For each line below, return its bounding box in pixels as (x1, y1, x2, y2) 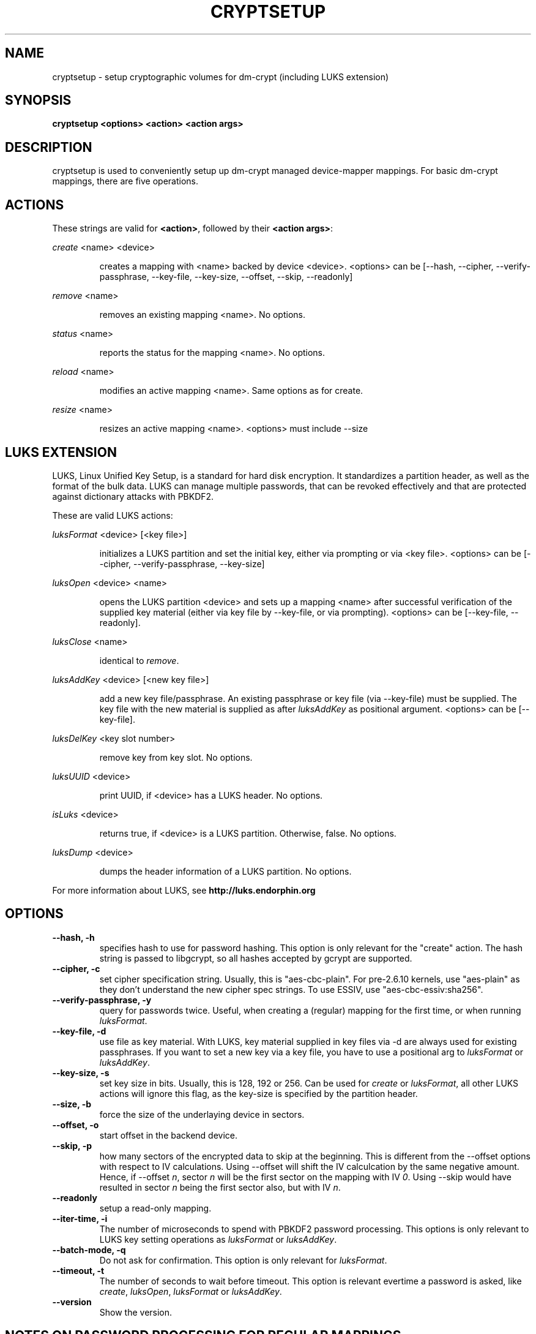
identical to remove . (99, 655, 179, 666)
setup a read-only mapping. (99, 1202, 212, 1213)
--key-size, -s (52, 1067, 110, 1078)
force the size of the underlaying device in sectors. (99, 1109, 305, 1120)
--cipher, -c (52, 963, 100, 974)
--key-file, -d (52, 1025, 106, 1036)
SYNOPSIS (5, 92, 72, 108)
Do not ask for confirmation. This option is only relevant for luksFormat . (99, 1254, 387, 1265)
